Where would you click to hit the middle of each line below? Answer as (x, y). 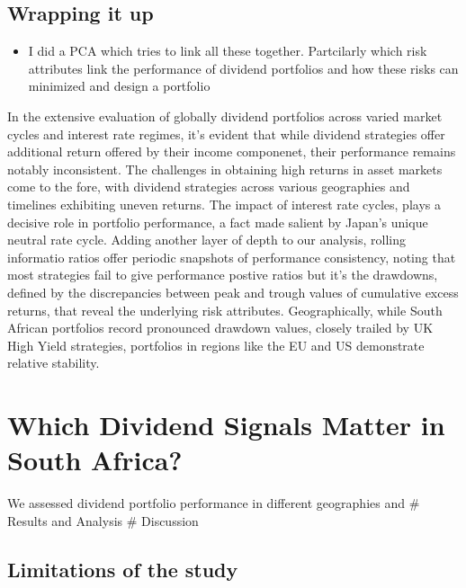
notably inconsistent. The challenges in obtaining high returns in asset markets (225, 169)
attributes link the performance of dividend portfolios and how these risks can (243, 68)
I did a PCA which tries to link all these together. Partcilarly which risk (228, 51)
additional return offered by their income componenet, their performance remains (232, 151)
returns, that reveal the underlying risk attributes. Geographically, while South (225, 310)
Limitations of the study (123, 569)
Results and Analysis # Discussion (103, 520)
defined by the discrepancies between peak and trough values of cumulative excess (233, 292)
